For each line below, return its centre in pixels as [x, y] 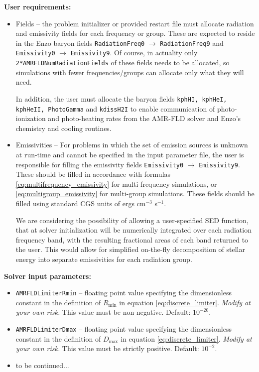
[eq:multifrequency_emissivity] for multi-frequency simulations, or [116, 184]
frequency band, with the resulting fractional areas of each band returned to [132, 239]
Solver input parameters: [48, 276]
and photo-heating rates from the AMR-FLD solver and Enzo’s [144, 118]
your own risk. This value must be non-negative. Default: [103, 312]
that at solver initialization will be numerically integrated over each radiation [133, 230]
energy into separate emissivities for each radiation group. [104, 259]
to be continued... [42, 365]
